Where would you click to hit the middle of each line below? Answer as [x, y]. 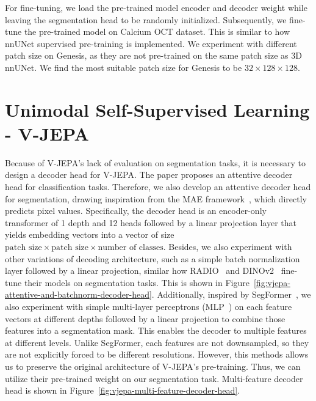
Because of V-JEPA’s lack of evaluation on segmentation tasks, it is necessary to [155, 162]
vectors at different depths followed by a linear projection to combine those [145, 318]
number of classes [131, 248]
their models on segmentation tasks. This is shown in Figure [137, 282]
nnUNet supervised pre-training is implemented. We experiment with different [151, 43]
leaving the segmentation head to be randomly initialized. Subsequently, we [146, 19]
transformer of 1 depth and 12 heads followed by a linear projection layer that [151, 222]
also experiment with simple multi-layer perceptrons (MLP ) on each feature [149, 306]
